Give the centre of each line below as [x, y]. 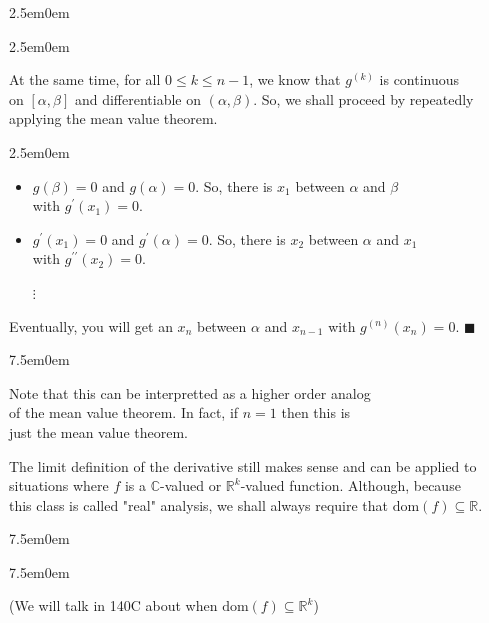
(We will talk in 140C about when [113, 605]
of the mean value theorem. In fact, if [124, 412]
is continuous [419, 79]
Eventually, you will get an [91, 325]
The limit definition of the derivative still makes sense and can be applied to [243, 465]
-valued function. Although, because [350, 485]
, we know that [295, 79]
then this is [316, 412]
